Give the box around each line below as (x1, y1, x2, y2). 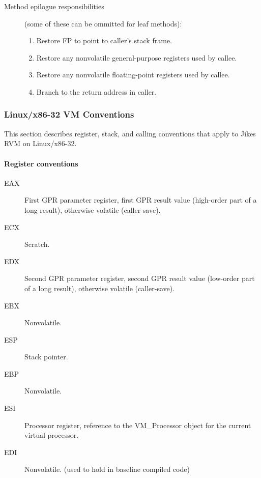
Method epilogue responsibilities (4, 1, 104, 11)
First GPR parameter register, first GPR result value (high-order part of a (24, 194, 257, 205)
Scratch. (24, 239, 50, 249)
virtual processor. (24, 430, 79, 440)
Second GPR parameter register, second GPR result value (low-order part (24, 273, 255, 284)
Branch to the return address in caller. (36, 86, 157, 97)
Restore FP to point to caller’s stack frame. (36, 35, 172, 46)
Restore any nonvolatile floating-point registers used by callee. (36, 69, 230, 80)
